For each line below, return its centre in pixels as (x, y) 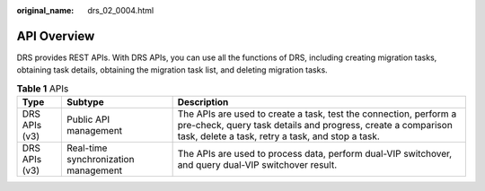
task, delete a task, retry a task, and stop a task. (279, 136)
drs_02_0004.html (121, 10)
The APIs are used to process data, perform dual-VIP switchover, (315, 154)
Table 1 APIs (43, 88)
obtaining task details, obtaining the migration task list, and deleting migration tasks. (172, 70)
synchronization (100, 160)
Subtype (85, 102)
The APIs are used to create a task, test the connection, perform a (317, 114)
